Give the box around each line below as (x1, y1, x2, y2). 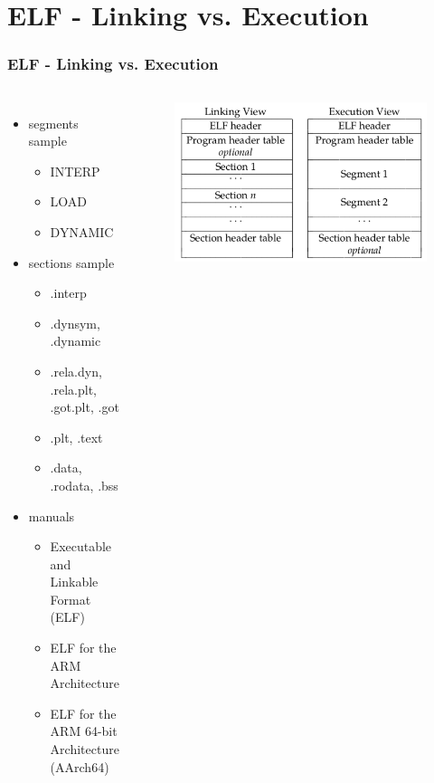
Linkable (50, 572, 99, 591)
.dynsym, (50, 313, 100, 332)
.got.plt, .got (50, 397, 119, 416)
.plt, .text (50, 427, 103, 446)
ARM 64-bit (50, 721, 118, 740)
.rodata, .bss (50, 475, 118, 494)
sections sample (28, 253, 115, 272)
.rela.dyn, (50, 361, 102, 380)
